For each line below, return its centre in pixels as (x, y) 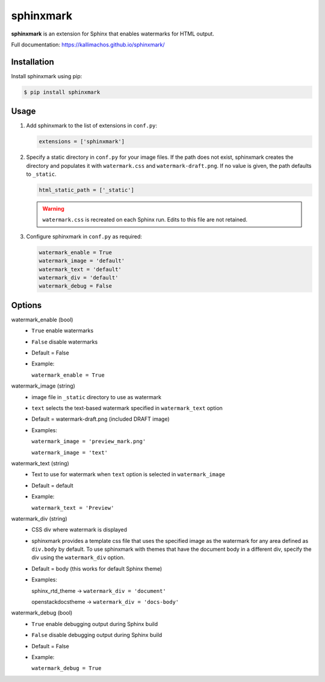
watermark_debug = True (67, 668)
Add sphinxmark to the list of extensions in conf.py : (92, 126)
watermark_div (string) (39, 518)
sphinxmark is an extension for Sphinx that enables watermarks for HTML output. (113, 34)
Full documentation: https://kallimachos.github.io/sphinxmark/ (88, 45)
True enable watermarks (63, 330)
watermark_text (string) (40, 463)
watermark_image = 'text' (70, 452)
